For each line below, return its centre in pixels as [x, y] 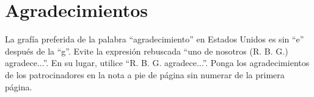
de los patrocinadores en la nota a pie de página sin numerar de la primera [145, 74]
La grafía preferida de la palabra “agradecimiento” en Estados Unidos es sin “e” [155, 39]
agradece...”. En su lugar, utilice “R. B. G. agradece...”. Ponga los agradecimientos [157, 63]
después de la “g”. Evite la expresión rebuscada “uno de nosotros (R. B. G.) [147, 51]
